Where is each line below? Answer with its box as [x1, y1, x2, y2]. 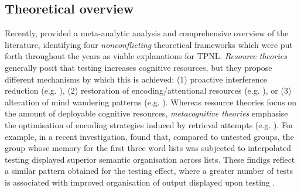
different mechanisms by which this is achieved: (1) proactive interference [5, 73, 268, 85]
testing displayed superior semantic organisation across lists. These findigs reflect [5, 153, 295, 165]
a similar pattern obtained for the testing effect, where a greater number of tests [5, 164, 293, 177]
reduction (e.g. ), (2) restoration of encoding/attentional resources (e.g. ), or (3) [5, 84, 292, 97]
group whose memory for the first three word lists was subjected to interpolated [5, 142, 292, 154]
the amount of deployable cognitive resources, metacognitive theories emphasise [5, 107, 288, 119]
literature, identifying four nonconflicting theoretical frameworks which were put [5, 38, 293, 50]
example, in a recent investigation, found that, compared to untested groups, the [5, 130, 294, 142]
